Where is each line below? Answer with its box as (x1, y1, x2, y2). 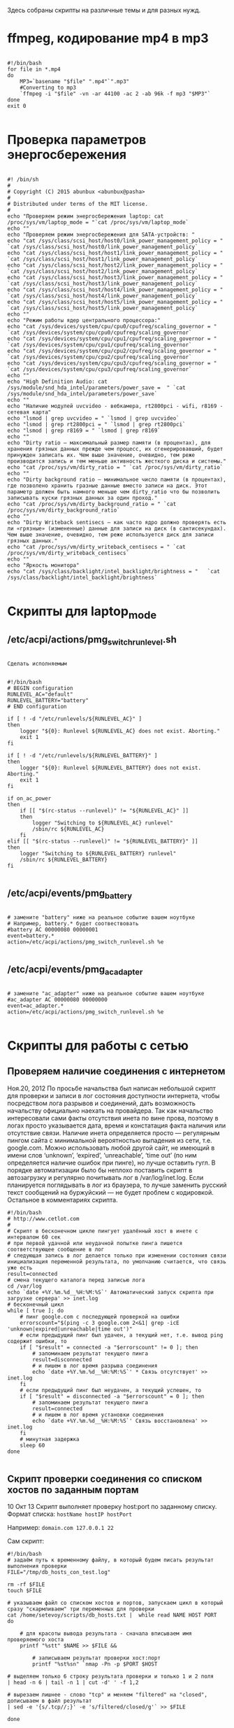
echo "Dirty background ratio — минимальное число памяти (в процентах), (7, 476, 227, 483)
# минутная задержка (20, 1435, 80, 1442)
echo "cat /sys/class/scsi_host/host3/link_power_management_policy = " (7, 274, 224, 281)
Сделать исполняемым (7, 660, 68, 667)
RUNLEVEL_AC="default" (7, 691, 73, 698)
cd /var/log (7, 1282, 42, 1290)
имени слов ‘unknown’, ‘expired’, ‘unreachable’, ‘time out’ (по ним (7, 1151, 197, 1159)
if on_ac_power (7, 794, 52, 802)
